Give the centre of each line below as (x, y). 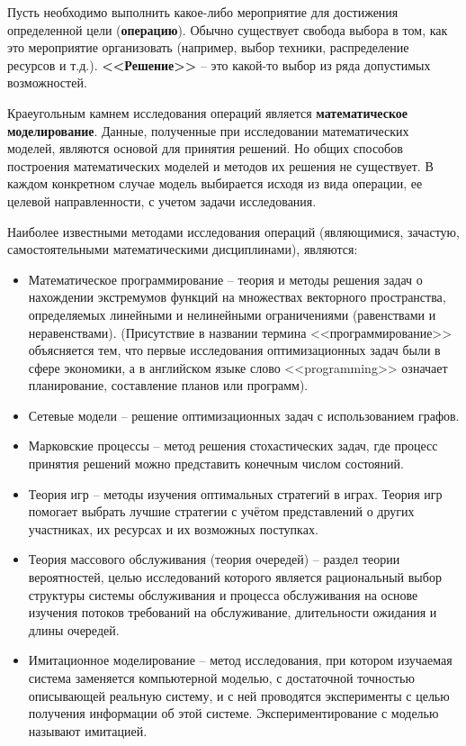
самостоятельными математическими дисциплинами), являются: (183, 249)
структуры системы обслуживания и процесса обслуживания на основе (223, 594)
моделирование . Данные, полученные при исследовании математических (208, 130)
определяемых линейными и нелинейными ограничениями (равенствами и (232, 314)
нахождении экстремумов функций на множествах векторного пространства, (237, 297)
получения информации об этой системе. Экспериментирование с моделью (233, 713)
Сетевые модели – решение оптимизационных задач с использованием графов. (244, 415)
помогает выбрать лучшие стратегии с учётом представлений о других (221, 511)
